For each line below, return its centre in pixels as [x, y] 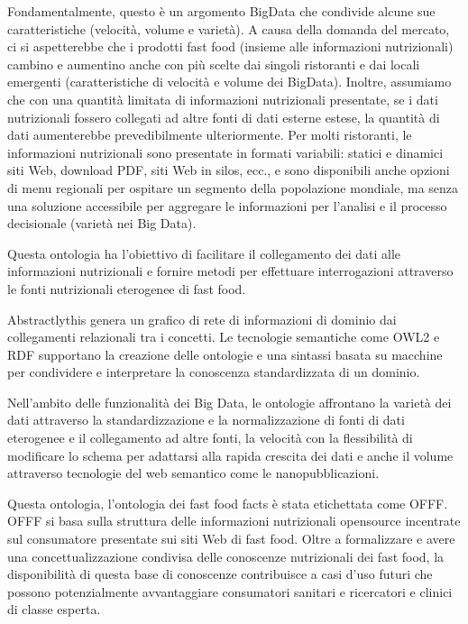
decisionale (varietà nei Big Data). [102, 223]
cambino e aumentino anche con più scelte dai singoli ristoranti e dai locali [214, 64]
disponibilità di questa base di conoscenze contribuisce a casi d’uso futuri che [220, 574]
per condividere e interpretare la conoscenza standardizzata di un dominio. [214, 372]
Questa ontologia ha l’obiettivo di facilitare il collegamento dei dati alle [204, 253]
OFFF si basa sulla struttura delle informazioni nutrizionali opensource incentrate [234, 521]
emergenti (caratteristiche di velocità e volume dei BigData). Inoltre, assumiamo [229, 82]
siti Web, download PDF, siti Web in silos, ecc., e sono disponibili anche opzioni [229, 170]
